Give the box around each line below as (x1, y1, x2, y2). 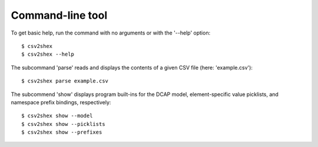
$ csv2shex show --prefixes (21, 129, 102, 136)
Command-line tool (11, 9, 108, 22)
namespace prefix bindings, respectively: (11, 98, 111, 105)
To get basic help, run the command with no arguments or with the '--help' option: (11, 29, 211, 36)
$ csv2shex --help (21, 51, 75, 58)
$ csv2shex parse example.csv (21, 78, 109, 84)
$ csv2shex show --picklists (21, 121, 105, 127)
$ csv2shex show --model (21, 112, 93, 119)
